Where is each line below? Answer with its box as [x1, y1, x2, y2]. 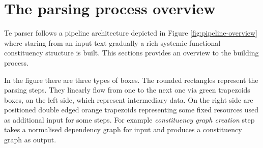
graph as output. [4, 134, 56, 145]
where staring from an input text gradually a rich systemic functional [4, 37, 221, 48]
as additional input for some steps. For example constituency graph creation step [4, 114, 255, 125]
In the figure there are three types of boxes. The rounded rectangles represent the [4, 74, 258, 85]
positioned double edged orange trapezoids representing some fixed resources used [4, 104, 259, 115]
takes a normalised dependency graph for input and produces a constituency [4, 124, 242, 135]
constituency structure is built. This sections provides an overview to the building [4, 47, 259, 58]
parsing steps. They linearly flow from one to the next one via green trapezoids [4, 84, 250, 95]
